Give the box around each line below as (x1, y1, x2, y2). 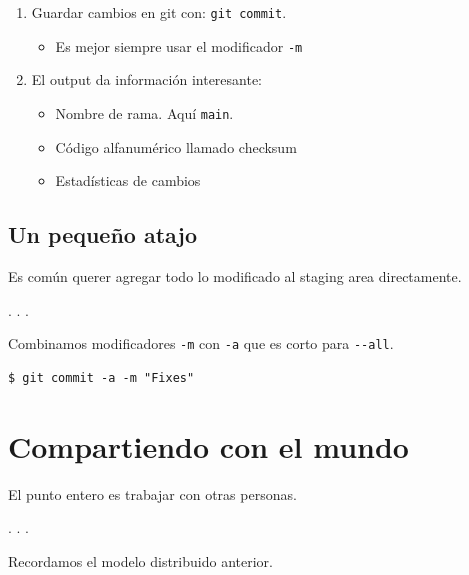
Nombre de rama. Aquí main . (55, 102, 234, 123)
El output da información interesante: (31, 69, 263, 90)
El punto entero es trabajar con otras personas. (8, 483, 297, 504)
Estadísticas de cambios (55, 170, 201, 191)
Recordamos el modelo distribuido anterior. (8, 550, 273, 571)
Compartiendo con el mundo (8, 425, 409, 466)
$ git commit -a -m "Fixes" (8, 370, 195, 385)
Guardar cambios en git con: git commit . (31, 2, 287, 22)
